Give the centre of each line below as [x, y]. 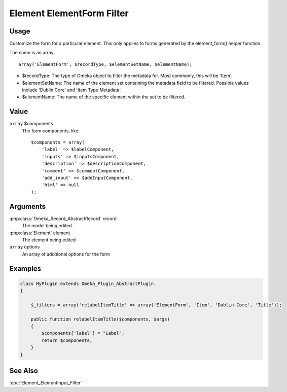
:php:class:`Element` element [40, 233]
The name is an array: [32, 53]
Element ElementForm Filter [69, 13]
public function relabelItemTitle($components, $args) [100, 319]
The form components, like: [51, 131]
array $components [31, 124]
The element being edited [49, 240]
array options [25, 247]
